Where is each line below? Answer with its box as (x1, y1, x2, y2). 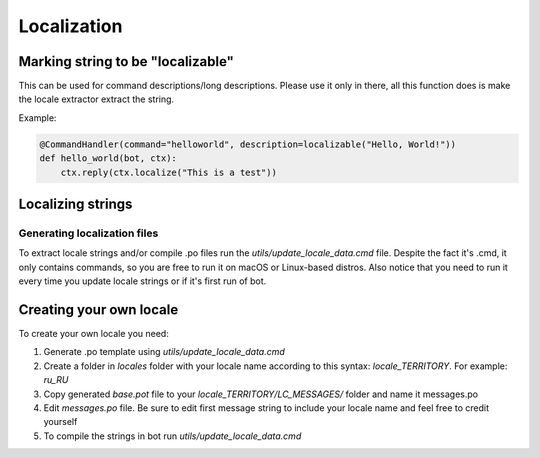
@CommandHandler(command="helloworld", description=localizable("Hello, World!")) (39, 138, 457, 150)
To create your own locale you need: (18, 328, 169, 340)
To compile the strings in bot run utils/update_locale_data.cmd (43, 430, 302, 442)
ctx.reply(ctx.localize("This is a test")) (60, 166, 277, 178)
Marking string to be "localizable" (18, 53, 235, 70)
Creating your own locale (18, 301, 179, 318)
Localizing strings (18, 196, 133, 213)
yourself (43, 416, 78, 428)
